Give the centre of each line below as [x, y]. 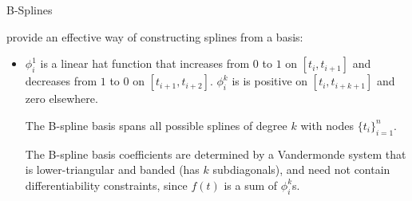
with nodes [327, 125]
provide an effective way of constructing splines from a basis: [155, 36]
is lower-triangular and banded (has [112, 169]
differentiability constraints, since [106, 185]
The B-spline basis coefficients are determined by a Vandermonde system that [216, 154]
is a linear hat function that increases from [145, 63]
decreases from [61, 81]
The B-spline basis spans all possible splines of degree [156, 125]
